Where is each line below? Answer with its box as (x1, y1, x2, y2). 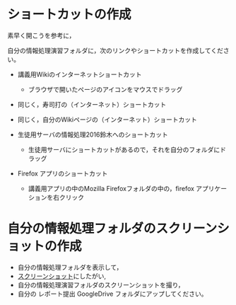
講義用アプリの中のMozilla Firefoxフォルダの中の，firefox (28, 184, 194, 192)
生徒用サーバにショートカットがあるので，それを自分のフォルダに (28, 145, 220, 154)
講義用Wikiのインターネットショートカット (17, 70, 143, 79)
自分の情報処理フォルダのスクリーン (7, 221, 218, 237)
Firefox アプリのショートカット (17, 169, 108, 178)
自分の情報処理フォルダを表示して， (17, 263, 123, 271)
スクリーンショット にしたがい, (17, 272, 107, 280)
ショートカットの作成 (7, 6, 132, 23)
